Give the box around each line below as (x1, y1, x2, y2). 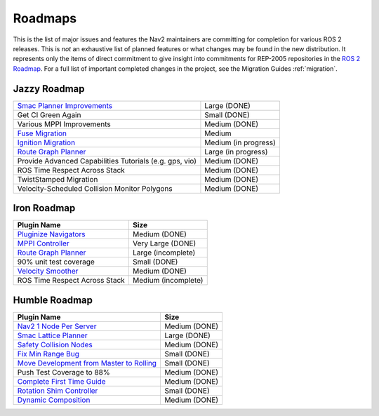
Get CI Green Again (17, 109, 81, 119)
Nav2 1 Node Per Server (17, 321, 97, 331)
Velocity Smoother (17, 267, 79, 276)
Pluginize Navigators (17, 229, 86, 239)
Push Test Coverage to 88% (17, 367, 110, 377)
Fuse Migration (17, 128, 67, 138)
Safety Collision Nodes (17, 340, 93, 349)
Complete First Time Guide (17, 376, 106, 386)
